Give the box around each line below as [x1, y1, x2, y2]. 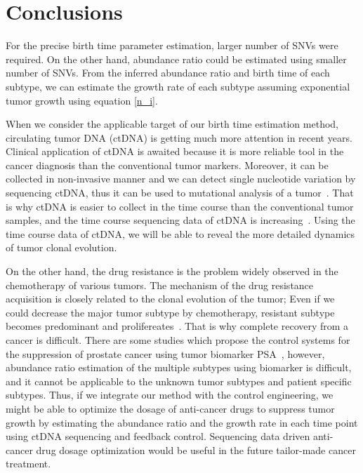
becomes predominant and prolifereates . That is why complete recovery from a [6, 319, 349, 333]
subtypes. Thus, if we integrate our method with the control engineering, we [6, 387, 334, 402]
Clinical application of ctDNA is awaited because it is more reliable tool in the [6, 144, 344, 159]
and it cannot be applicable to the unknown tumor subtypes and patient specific [6, 373, 352, 388]
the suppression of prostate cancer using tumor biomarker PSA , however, [6, 346, 325, 361]
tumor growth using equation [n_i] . [6, 93, 158, 107]
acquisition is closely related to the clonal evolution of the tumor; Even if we [6, 291, 335, 306]
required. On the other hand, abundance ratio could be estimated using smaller [6, 51, 347, 66]
